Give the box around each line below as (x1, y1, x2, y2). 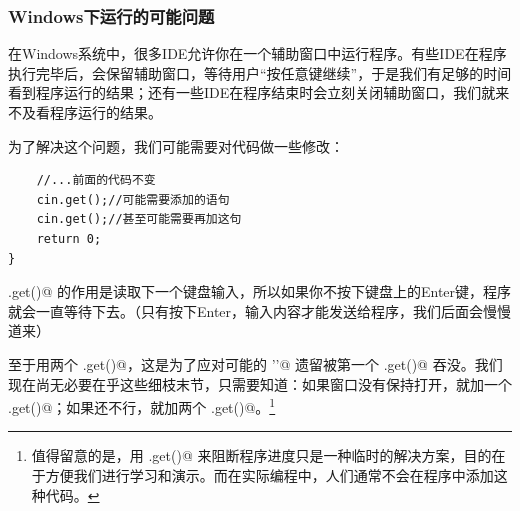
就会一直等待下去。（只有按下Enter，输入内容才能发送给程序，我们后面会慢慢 (8, 300, 512, 321)
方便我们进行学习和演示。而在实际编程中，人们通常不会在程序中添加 (45, 464, 494, 485)
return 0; (36, 231, 102, 246)
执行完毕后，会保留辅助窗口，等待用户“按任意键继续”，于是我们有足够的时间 (8, 62, 512, 83)
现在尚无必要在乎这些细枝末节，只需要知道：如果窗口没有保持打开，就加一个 (8, 373, 512, 394)
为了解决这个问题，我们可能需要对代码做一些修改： (8, 135, 344, 156)
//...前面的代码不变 (36, 173, 156, 188)
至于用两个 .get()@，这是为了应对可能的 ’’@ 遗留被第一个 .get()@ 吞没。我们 (8, 353, 503, 374)
